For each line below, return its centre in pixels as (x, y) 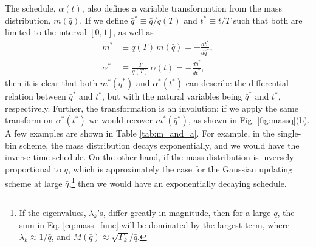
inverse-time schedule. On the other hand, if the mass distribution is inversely (149, 157)
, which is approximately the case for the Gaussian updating (180, 169)
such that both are (268, 20)
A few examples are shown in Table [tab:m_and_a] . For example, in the (140, 133)
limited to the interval (46, 32)
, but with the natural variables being (172, 96)
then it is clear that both (51, 83)
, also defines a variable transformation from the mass (182, 8)
